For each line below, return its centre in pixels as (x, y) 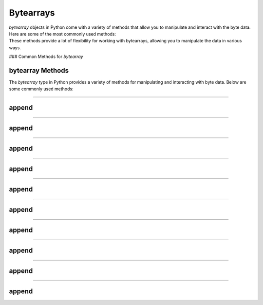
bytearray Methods (39, 70)
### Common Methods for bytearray (46, 57)
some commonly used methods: (41, 89)
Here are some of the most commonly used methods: (63, 34)
